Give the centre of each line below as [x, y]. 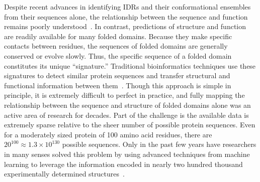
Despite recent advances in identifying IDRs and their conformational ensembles [127, 7]
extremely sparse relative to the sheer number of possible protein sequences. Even [130, 125]
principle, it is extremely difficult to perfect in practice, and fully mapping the [124, 95]
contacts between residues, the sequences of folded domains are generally [116, 46]
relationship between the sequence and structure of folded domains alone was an [127, 105]
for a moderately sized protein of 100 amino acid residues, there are [108, 134]
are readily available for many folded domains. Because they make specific [118, 36]
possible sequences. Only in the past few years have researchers [159, 144]
